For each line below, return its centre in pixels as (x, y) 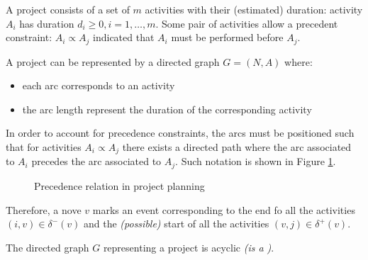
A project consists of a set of (68, 9)
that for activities (44, 147)
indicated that (124, 37)
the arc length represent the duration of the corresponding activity (167, 109)
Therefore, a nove (44, 209)
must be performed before (227, 37)
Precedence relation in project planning (119, 185)
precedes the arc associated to (96, 161)
